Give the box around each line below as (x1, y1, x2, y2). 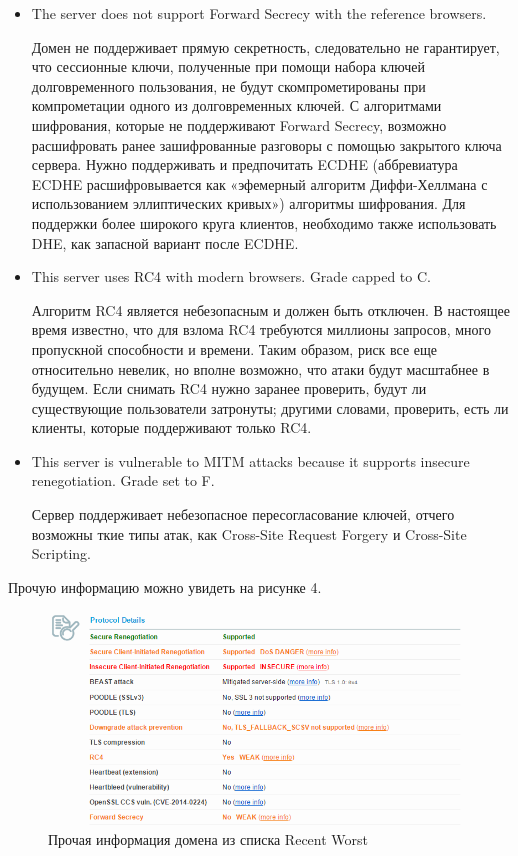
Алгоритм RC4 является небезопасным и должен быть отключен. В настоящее (31, 299, 510, 320)
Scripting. (31, 543, 91, 564)
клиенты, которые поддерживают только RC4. (31, 417, 312, 438)
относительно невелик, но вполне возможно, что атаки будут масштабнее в (31, 358, 490, 379)
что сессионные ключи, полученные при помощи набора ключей (31, 56, 426, 77)
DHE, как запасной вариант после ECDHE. (31, 232, 299, 253)
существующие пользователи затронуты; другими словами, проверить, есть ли (31, 397, 509, 418)
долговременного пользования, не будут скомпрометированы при (31, 75, 426, 96)
